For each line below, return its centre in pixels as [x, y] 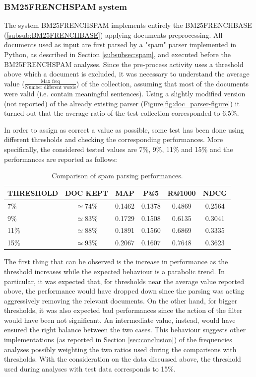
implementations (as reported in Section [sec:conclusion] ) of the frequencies [118, 339]
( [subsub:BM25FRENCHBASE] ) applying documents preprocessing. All [113, 35]
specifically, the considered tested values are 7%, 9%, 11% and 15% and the [119, 149]
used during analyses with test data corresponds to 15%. [90, 368]
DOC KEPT [87, 192]
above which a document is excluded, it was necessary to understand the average [127, 74]
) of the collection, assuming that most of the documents [162, 83]
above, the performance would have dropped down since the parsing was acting [124, 291]
